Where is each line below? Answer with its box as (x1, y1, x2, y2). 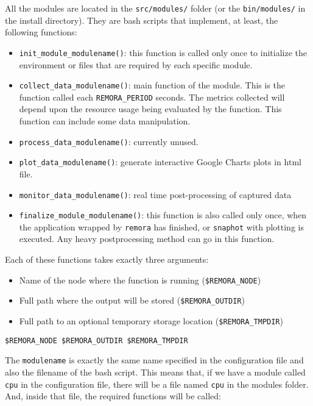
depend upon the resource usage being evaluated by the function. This (19, 102, 282, 115)
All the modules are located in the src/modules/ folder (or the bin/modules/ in (5, 2, 306, 14)
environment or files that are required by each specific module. (19, 58, 253, 71)
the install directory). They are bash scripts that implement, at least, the (5, 13, 278, 26)
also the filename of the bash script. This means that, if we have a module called (5, 365, 306, 378)
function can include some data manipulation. (19, 115, 191, 127)
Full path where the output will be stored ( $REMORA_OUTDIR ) (19, 294, 245, 307)
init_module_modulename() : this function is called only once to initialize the (19, 46, 307, 59)
